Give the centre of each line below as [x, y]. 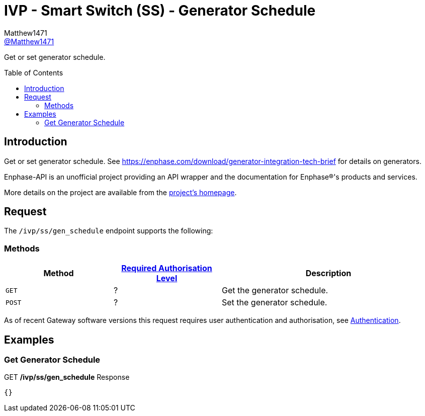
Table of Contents [34, 72]
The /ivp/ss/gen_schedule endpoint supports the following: [109, 231]
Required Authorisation [167, 268]
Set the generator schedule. [275, 303]
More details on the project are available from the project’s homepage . [120, 192]
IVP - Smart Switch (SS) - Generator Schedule [160, 11]
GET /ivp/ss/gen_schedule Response [67, 377]
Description [328, 273]
